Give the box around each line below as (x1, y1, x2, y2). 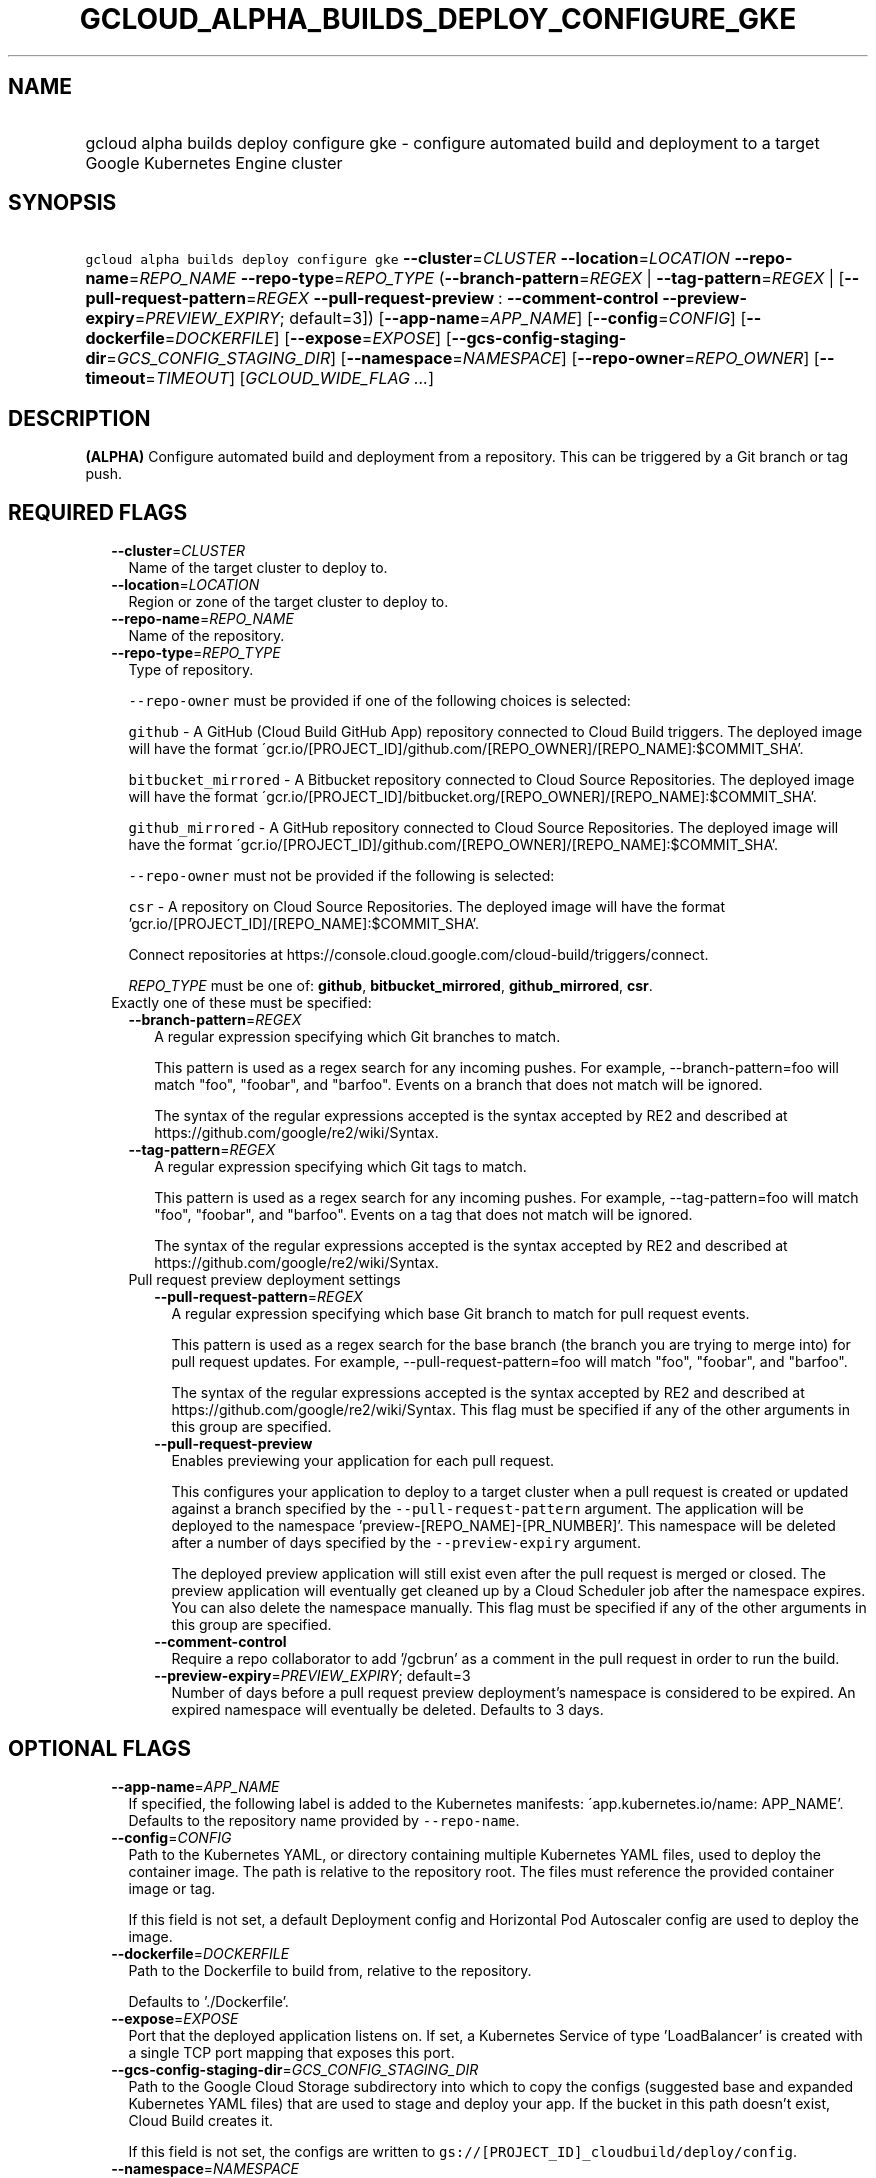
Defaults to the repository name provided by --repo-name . (128, 1811, 520, 1829)
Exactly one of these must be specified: (111, 994, 372, 1012)
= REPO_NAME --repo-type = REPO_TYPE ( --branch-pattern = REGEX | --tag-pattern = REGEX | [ (128, 268, 845, 289)
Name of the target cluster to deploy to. (128, 559, 388, 577)
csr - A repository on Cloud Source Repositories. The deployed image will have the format (128, 898, 725, 916)
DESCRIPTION (8, 405, 151, 431)
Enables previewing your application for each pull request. (171, 1452, 555, 1470)
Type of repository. (128, 661, 254, 679)
